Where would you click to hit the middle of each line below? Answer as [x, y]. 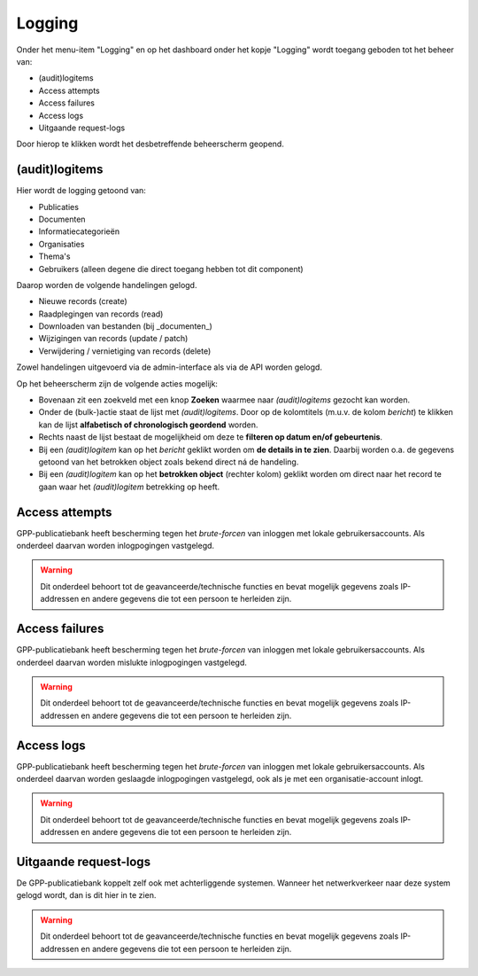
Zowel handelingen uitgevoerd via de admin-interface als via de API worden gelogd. [170, 367]
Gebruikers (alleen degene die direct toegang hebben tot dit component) [171, 269]
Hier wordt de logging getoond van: [81, 191]
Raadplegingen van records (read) [101, 314]
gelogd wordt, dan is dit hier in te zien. [86, 895]
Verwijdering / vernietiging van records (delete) [125, 351]
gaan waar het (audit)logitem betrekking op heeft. [129, 487]
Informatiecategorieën [79, 231]
